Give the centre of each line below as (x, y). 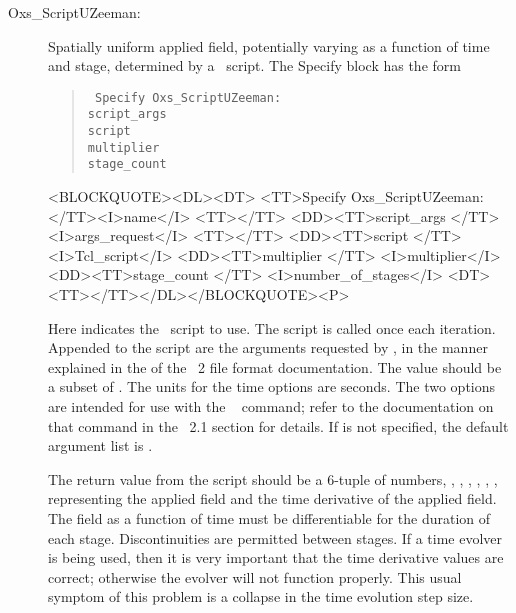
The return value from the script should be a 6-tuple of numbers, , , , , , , (273, 478)
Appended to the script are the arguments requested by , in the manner (268, 347)
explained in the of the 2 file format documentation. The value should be (275, 366)
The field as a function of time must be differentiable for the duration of (269, 517)
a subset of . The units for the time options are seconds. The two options (272, 386)
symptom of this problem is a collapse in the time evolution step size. (261, 596)
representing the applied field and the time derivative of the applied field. (272, 498)
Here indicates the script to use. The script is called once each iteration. (272, 327)
